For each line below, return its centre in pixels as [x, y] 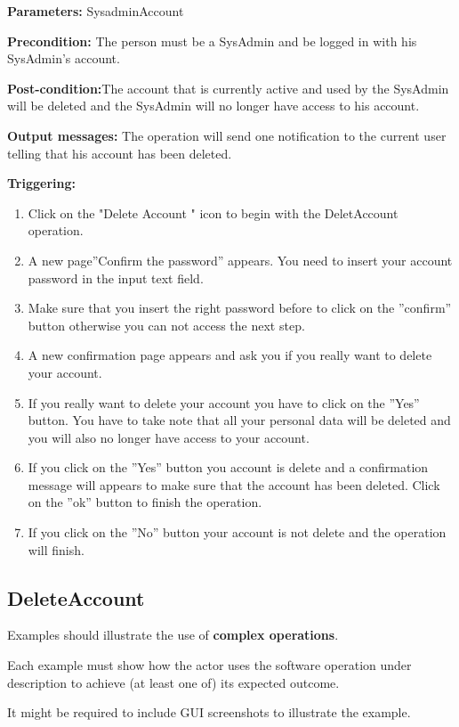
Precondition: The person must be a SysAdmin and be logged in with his [212, 41]
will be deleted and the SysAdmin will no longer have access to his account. [213, 106]
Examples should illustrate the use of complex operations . [173, 635]
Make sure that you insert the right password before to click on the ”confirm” [240, 308]
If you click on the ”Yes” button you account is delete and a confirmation [228, 467]
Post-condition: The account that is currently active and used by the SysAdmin [228, 88]
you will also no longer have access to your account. [169, 437]
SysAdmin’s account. [64, 58]
